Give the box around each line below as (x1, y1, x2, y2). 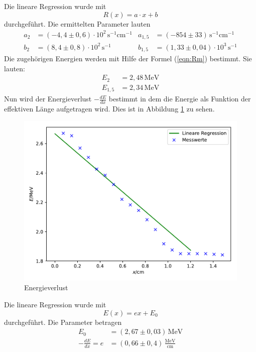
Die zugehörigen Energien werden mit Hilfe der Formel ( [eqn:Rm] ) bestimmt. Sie (4, 53, 252, 64)
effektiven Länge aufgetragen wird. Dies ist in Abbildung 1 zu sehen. (4, 103, 215, 114)
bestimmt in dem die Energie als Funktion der (108, 93, 251, 104)
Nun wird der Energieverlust (4, 93, 92, 104)
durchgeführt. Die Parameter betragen (4, 316, 122, 327)
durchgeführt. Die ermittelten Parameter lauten (4, 18, 151, 29)
